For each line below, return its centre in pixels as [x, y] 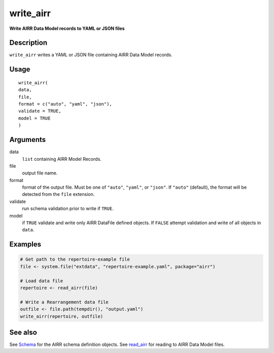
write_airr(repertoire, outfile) [62, 316]
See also [23, 332]
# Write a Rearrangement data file [64, 302]
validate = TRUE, [40, 111]
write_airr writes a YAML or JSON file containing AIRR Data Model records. [91, 55]
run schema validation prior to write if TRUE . [68, 208]
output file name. [40, 173]
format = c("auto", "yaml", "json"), [65, 104]
